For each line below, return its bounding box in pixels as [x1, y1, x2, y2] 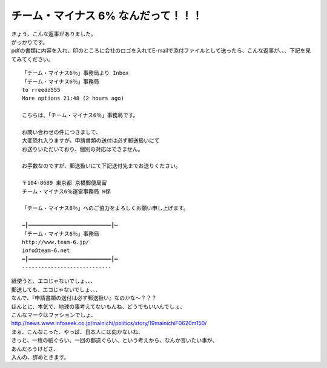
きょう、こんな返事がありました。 [11, 30, 96, 37]
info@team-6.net [22, 247, 70, 254]
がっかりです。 [11, 38, 48, 45]
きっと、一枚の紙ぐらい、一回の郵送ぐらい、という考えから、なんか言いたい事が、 [11, 337, 218, 344]
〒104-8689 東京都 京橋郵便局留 [22, 179, 107, 187]
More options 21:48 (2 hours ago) [22, 95, 124, 102]
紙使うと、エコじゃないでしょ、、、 [11, 277, 96, 285]
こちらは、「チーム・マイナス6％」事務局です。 [22, 112, 139, 119]
